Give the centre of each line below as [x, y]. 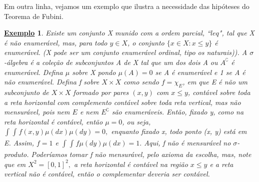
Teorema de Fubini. [34, 16]
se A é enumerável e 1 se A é [200, 72]
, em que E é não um [215, 82]
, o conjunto [146, 42]
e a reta [221, 164]
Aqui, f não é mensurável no [187, 143]
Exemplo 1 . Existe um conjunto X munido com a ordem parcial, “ [107, 33]
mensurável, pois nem [37, 112]
